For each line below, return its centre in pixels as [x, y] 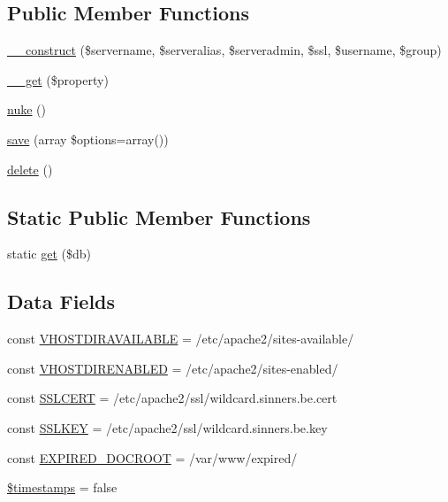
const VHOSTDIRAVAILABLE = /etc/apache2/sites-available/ [181, 339]
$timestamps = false [62, 487]
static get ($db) [49, 254]
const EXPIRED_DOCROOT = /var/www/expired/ [152, 457]
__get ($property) [58, 79]
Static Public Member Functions [159, 216]
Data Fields [61, 301]
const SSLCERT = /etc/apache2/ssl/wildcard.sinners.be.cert [172, 398]
